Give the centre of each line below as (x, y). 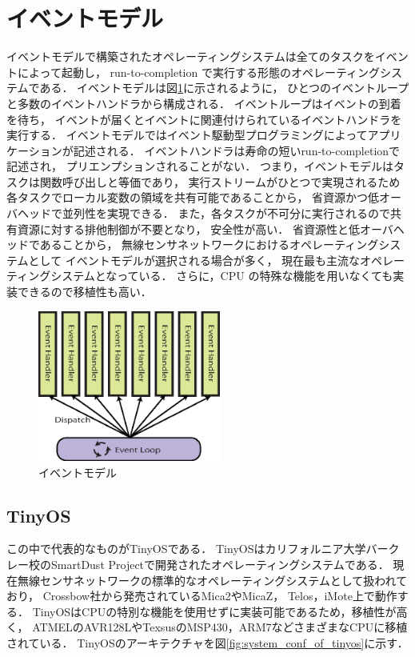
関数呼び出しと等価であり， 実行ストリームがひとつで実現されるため (220, 181)
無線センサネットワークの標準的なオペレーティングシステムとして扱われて (212, 580)
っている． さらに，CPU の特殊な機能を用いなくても (255, 276)
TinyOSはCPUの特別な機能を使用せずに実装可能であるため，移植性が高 (220, 611)
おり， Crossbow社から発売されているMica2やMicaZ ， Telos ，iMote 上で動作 (202, 596)
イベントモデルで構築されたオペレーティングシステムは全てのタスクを (191, 56)
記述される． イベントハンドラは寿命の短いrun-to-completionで (237, 150)
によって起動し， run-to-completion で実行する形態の (154, 72)
